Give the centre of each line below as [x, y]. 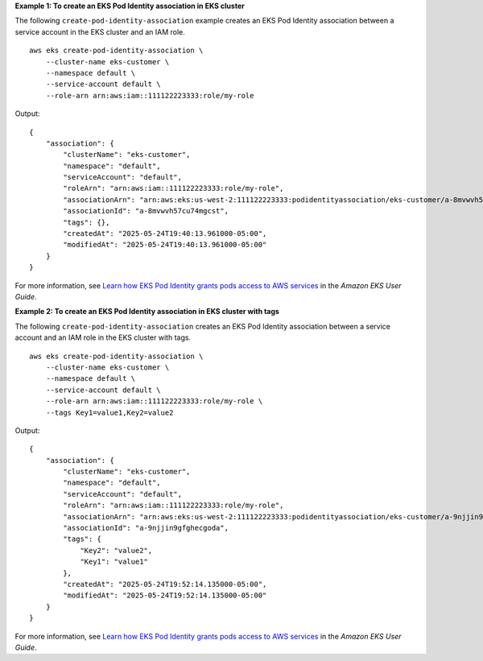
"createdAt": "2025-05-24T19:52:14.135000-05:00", [165, 584]
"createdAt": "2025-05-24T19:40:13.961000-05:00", [165, 234]
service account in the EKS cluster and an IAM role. [100, 31]
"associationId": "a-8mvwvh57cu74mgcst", [146, 211]
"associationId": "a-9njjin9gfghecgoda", [146, 528]
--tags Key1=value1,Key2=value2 [109, 412]
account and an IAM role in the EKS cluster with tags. [103, 337]
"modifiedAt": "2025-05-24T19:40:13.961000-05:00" [165, 245]
